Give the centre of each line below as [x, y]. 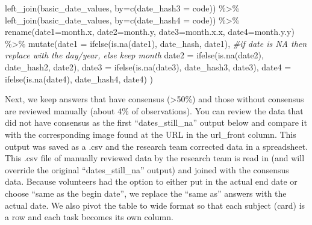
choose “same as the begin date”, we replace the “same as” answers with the [146, 193]
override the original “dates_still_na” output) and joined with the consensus [147, 169]
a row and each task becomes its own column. [89, 217]
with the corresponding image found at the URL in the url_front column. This [151, 134]
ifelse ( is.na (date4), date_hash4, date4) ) [79, 79]
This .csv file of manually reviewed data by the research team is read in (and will [155, 158]
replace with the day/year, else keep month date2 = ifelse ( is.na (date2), [134, 55]
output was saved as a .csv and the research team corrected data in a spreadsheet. [157, 146]
